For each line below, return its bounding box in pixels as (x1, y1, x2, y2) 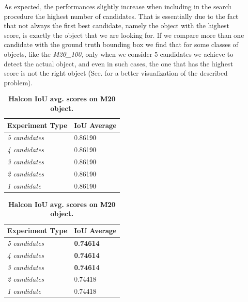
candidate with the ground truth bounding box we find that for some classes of (4, 39, 238, 49)
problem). (4, 77, 33, 87)
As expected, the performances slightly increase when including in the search (4, 1, 232, 11)
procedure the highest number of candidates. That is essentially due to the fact (4, 11, 239, 21)
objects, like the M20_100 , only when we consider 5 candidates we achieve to (4, 48, 233, 59)
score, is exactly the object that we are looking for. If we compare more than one (4, 30, 244, 40)
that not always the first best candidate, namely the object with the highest (4, 20, 230, 31)
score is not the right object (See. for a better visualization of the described (4, 68, 228, 78)
